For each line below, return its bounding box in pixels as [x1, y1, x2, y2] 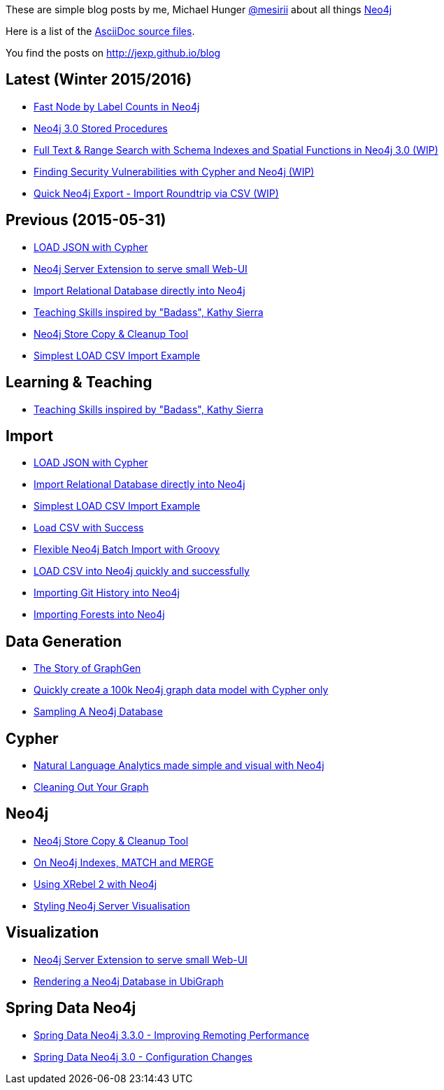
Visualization [6, 924, 99, 942]
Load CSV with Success [34, 522, 144, 534]
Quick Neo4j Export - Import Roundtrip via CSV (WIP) [34, 187, 279, 199]
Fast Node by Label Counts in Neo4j [34, 100, 200, 113]
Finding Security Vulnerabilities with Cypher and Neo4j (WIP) [34, 165, 315, 178]
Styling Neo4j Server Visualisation [34, 899, 190, 912]
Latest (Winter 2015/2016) [6, 71, 192, 89]
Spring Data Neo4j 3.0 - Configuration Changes [34, 1050, 253, 1063]
